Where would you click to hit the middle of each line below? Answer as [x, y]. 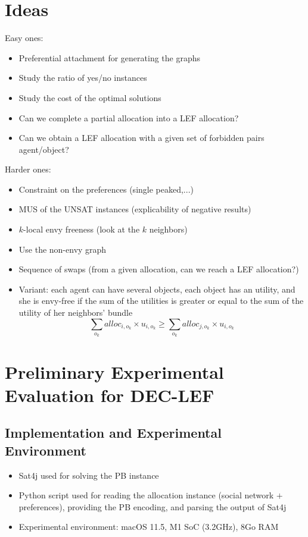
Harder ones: [28, 169]
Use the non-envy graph [63, 249]
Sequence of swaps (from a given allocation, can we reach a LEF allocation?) [159, 269]
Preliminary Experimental [114, 371]
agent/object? [44, 149]
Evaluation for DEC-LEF [110, 395]
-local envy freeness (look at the [82, 229]
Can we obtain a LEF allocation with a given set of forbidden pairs [141, 138]
